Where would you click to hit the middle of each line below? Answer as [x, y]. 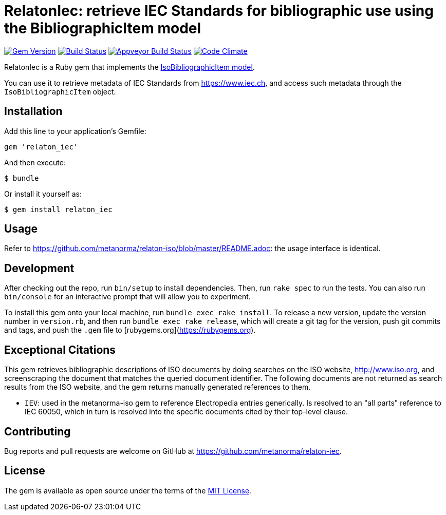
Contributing [38, 431]
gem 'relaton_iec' [41, 147]
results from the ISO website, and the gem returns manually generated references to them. [157, 387]
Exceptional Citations [60, 350]
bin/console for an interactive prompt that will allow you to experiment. [127, 297]
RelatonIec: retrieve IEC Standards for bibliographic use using [219, 11]
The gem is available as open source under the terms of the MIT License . [128, 490]
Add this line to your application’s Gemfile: [75, 131]
